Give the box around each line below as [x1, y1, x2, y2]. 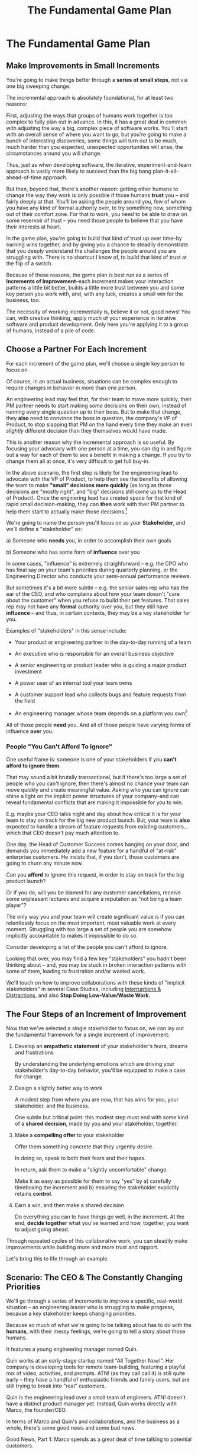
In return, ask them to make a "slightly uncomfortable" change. [14, 1166, 168, 1173]
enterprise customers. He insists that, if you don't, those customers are [6, 853, 180, 861]
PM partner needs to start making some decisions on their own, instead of [6, 402, 187, 409]
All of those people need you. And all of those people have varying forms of [6, 722, 191, 729]
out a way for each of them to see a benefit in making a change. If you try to [6, 451, 191, 458]
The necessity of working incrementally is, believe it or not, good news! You [6, 308, 191, 315]
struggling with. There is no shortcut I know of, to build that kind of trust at [6, 253, 187, 261]
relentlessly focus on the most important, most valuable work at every [6, 919, 176, 926]
